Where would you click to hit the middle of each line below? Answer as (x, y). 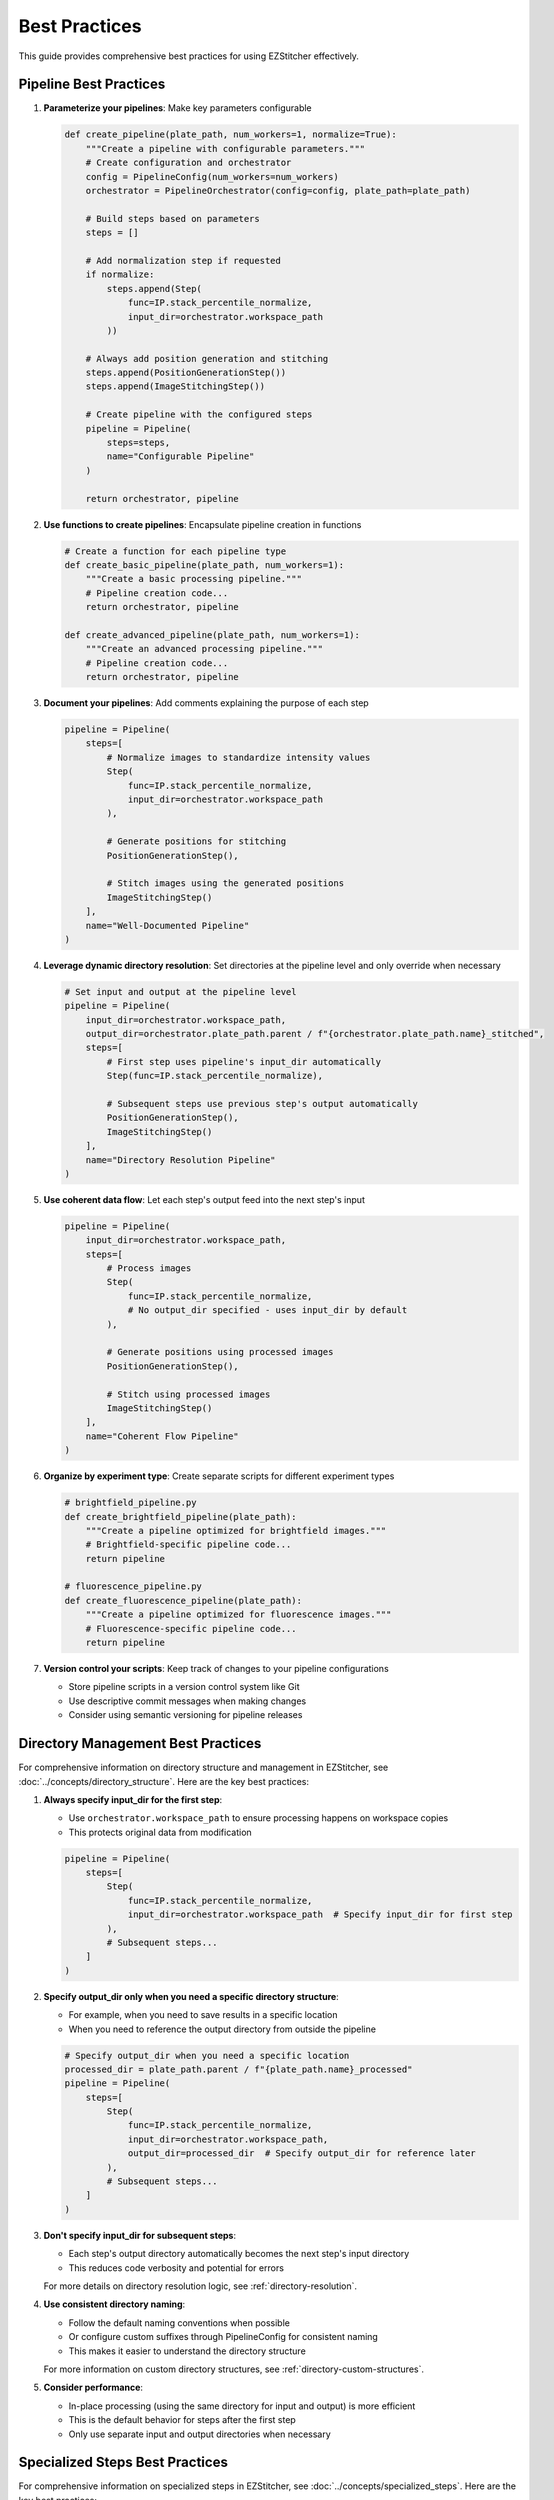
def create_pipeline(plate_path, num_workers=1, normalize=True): (230, 134)
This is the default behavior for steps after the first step (182, 2420)
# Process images (149, 1268)
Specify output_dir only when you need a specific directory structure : (191, 1996)
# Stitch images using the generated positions (225, 883)
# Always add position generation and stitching (207, 358)
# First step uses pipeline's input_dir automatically (244, 1061)
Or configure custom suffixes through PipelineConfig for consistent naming (223, 2337)
